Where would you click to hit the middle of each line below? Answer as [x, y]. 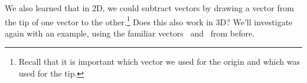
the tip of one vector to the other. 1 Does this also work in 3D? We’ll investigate [149, 21]
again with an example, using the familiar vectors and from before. [130, 33]
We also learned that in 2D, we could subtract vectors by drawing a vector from [149, 8]
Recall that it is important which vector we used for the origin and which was [159, 62]
